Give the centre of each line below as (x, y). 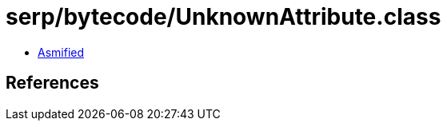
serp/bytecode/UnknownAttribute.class (223, 17)
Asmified (61, 52)
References (52, 83)
